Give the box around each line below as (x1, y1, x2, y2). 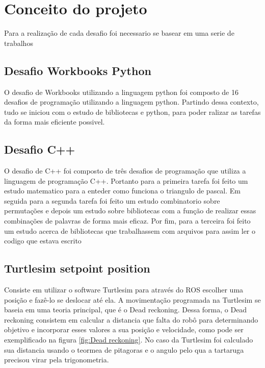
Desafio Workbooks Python (4, 62, 151, 78)
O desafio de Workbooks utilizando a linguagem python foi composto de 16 (4, 86, 238, 97)
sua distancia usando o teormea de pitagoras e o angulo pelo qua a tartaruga (4, 344, 244, 355)
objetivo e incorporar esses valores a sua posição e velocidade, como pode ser (4, 324, 244, 335)
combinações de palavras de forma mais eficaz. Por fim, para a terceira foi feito (4, 215, 251, 226)
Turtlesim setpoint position (4, 260, 150, 276)
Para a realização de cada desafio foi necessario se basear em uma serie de (4, 28, 234, 38)
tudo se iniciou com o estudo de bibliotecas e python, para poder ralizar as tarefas (4, 106, 261, 117)
